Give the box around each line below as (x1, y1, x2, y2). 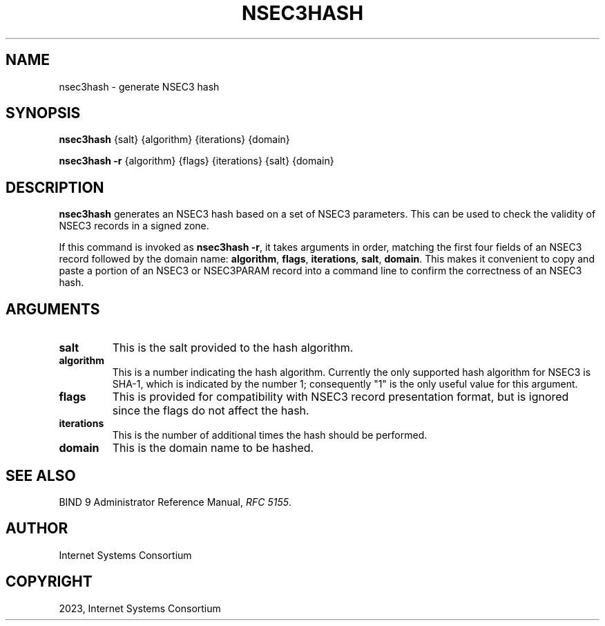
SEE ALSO (6, 466, 76, 484)
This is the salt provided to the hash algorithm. (112, 341, 354, 355)
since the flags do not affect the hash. (112, 404, 309, 418)
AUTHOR (6, 520, 68, 538)
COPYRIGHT (6, 573, 93, 591)
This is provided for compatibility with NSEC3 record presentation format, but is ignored (112, 390, 569, 404)
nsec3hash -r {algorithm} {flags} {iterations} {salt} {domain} (59, 155, 334, 167)
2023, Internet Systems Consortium (59, 602, 221, 614)
